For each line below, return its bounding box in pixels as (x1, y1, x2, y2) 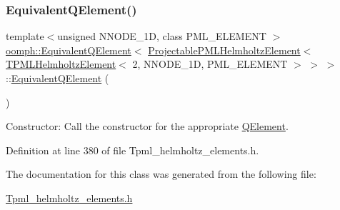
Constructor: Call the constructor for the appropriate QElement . (6, 119, 289, 134)
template (6, 29, 44, 44)
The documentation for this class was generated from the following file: (6, 166, 316, 181)
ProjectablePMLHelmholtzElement (148, 42, 301, 57)
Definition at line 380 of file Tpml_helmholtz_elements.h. (6, 142, 259, 157)
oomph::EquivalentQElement (6, 42, 131, 57)
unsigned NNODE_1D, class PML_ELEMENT (57, 29, 266, 44)
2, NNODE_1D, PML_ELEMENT (132, 56, 288, 71)
